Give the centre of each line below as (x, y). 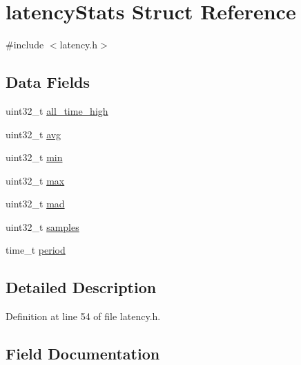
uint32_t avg (33, 134)
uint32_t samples (42, 226)
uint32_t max (35, 180)
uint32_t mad (35, 204)
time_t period (36, 250)
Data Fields (48, 82)
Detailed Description (81, 287)
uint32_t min (34, 157)
